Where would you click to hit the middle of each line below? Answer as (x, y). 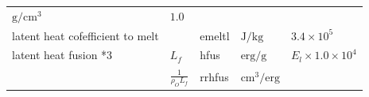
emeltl (215, 35)
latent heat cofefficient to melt (85, 35)
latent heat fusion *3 (62, 55)
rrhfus (214, 76)
